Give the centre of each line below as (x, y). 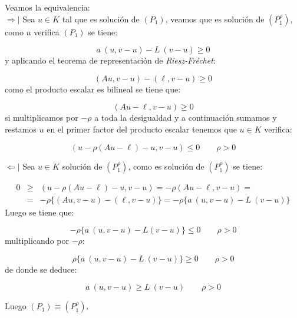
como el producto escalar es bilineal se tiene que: (93, 89)
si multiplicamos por (42, 117)
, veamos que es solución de (215, 19)
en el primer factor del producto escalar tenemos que (142, 129)
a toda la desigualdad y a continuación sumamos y (186, 117)
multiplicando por (37, 241)
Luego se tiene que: (39, 212)
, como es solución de (166, 166)
